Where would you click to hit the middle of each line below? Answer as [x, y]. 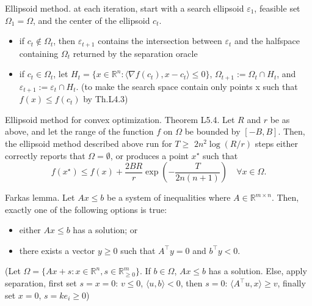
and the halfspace [267, 41]
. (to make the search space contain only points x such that [187, 86]
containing [39, 53]
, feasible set [277, 8]
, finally [292, 283]
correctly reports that [45, 155]
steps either [276, 143]
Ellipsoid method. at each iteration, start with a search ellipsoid [125, 8]
